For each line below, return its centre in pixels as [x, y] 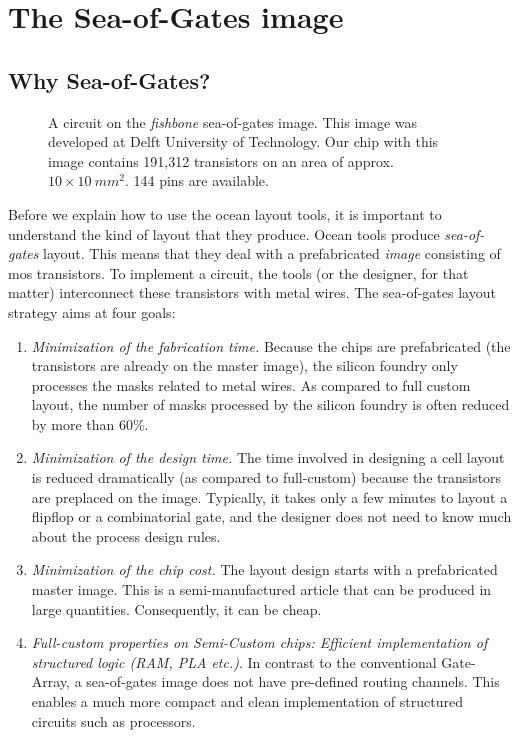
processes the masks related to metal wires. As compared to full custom [251, 384]
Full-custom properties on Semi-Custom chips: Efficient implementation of [259, 642]
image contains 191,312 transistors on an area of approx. [221, 160]
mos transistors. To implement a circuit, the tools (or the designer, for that [238, 272]
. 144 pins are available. [196, 180]
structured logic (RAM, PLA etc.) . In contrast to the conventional [234, 661]
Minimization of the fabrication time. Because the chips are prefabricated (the [271, 345]
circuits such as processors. [113, 720]
